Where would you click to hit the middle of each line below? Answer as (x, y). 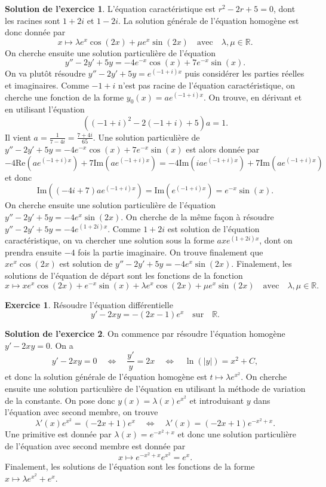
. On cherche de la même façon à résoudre (197, 217)
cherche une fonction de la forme (64, 97)
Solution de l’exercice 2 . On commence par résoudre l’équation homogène (145, 334)
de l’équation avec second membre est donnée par (95, 446)
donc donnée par (35, 32)
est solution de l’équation (213, 228)
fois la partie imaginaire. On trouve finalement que (170, 252)
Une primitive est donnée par (58, 434)
